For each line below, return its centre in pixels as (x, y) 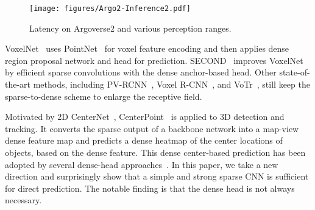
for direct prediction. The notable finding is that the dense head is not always (150, 188)
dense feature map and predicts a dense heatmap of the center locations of (144, 140)
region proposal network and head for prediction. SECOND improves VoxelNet (154, 60)
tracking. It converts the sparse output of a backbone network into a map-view (152, 128)
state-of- (295, 72)
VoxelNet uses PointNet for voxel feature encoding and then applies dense (147, 48)
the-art (18, 84)
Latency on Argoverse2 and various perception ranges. (130, 28)
